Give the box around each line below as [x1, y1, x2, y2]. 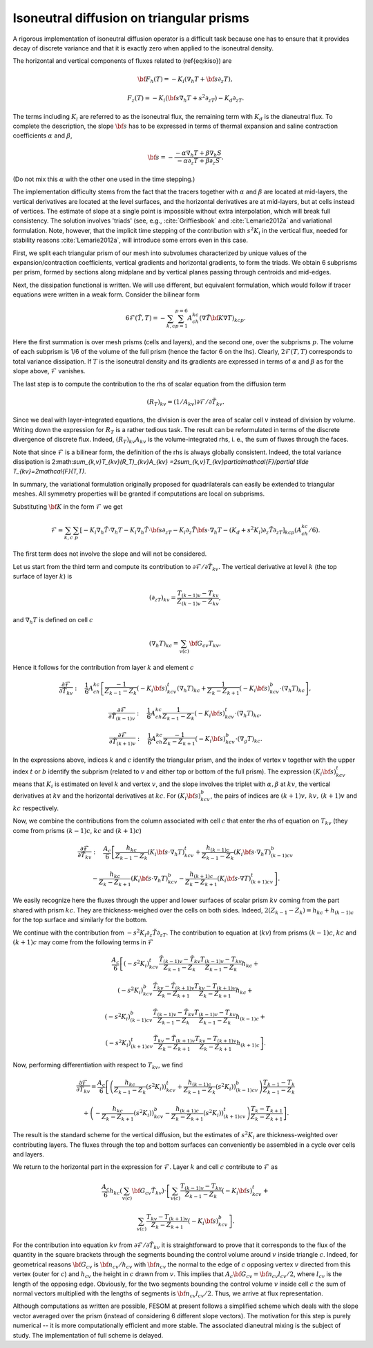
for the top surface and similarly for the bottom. [12, 916, 148, 924]
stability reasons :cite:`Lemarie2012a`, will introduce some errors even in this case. [12, 236, 249, 245]
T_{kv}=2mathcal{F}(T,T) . [12, 467, 86, 476]
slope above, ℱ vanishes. [12, 367, 86, 375]
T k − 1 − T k [262, 1078, 295, 1088]
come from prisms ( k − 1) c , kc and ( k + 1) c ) [12, 826, 142, 834]
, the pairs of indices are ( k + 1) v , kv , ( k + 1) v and [210, 792, 357, 800]
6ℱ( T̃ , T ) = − [125, 315, 166, 322]
